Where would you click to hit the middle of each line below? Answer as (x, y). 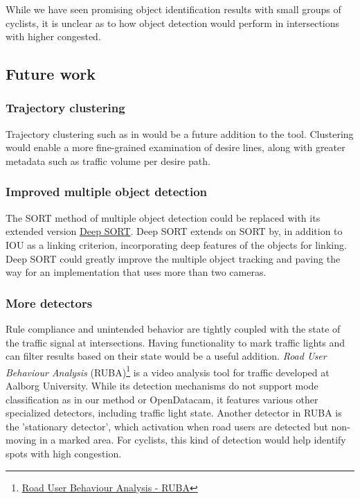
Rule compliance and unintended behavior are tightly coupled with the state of (173, 328)
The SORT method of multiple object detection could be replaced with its (163, 217)
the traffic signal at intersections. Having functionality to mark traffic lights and (175, 342)
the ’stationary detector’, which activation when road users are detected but (167, 426)
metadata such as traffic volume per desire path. (108, 160)
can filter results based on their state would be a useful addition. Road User (166, 356)
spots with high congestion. (64, 453)
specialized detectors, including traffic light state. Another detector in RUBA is (174, 413)
